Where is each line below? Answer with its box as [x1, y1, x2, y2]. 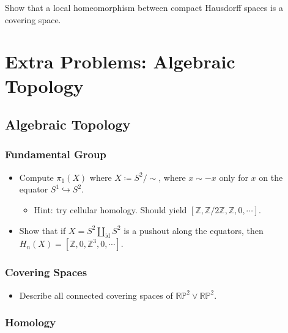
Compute [19, 170, 54, 183]
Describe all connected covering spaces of [19, 288, 173, 301]
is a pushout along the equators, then [124, 224, 264, 236]
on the [259, 170, 283, 183]
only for [219, 170, 248, 183]
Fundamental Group [5, 147, 106, 162]
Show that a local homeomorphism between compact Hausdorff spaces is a [5, 1, 284, 13]
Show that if [19, 224, 66, 236]
